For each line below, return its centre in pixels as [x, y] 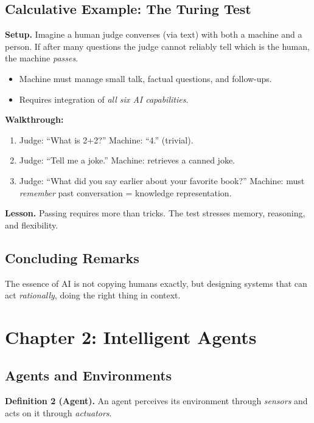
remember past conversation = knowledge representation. [125, 192]
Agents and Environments [89, 375]
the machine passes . [42, 58]
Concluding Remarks [72, 257]
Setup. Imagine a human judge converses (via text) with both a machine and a [154, 34]
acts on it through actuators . [58, 412]
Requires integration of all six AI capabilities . [104, 99]
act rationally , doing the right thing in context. [93, 295]
